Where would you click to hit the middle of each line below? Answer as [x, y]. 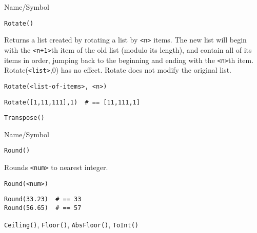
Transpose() [24, 118]
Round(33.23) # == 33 [43, 199]
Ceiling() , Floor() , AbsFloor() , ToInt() [71, 224]
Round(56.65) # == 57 [43, 208]
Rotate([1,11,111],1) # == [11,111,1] [72, 102]
